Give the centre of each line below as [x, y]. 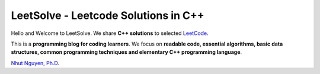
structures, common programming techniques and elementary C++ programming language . [127, 52]
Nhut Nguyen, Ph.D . [35, 63]
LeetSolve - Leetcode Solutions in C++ [108, 15]
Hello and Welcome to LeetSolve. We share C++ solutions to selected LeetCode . [110, 33]
